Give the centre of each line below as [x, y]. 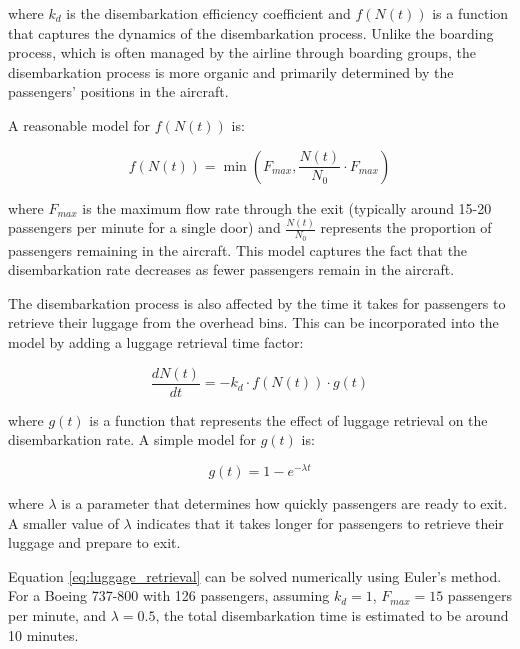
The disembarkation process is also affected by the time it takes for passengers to [257, 302]
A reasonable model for [79, 124]
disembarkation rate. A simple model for [132, 439]
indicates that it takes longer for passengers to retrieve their [320, 522]
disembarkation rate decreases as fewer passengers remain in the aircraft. [231, 269]
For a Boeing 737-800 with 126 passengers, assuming [169, 595]
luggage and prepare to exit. [94, 542]
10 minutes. [43, 634]
